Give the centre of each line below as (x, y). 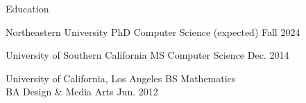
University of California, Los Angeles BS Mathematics (121, 78)
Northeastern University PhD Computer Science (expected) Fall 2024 (153, 31)
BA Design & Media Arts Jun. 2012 (82, 92)
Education (27, 8)
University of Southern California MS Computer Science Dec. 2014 (147, 55)
